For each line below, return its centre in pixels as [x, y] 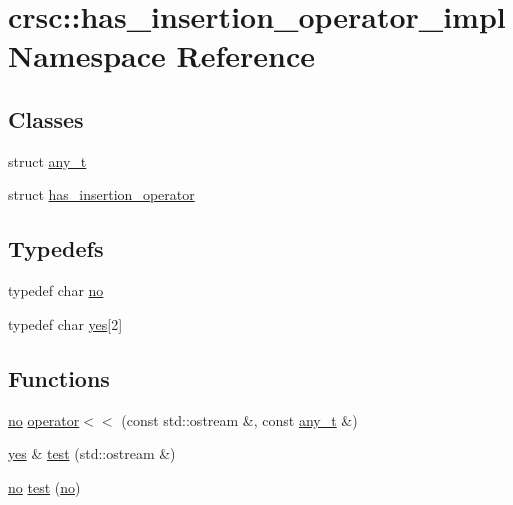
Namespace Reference [161, 55]
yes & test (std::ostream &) [92, 453]
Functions [59, 377]
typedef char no [56, 290]
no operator [44, 419]
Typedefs [56, 248]
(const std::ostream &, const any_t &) [239, 419]
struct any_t [47, 160]
